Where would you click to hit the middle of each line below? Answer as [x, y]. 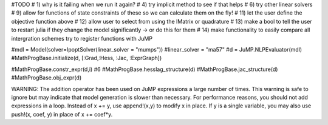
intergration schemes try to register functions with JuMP [82, 38]
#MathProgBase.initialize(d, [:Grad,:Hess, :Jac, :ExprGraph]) [87, 58]
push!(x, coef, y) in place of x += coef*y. [62, 114]
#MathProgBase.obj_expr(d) [46, 78]
